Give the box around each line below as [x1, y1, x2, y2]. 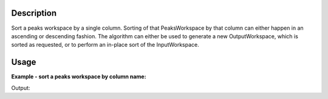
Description [11, 8, 57, 18]
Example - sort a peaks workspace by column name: [11, 73, 146, 80]
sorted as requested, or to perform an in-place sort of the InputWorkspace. [11, 41, 200, 49]
